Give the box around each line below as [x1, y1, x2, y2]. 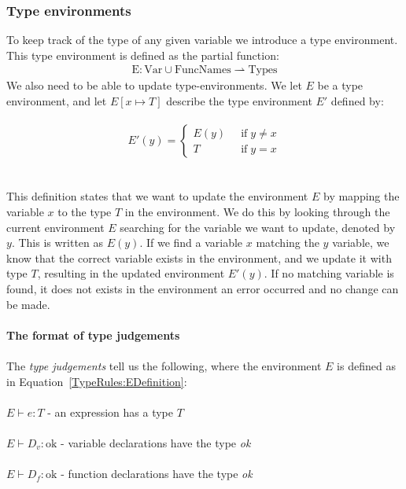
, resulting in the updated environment [37, 265, 225, 281]
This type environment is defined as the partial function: [6, 46, 279, 63]
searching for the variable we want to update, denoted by [120, 219, 396, 235]
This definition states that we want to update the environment [6, 188, 308, 204]
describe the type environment [166, 93, 312, 109]
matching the [256, 234, 319, 251]
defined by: [330, 93, 384, 109]
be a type [317, 77, 364, 94]
